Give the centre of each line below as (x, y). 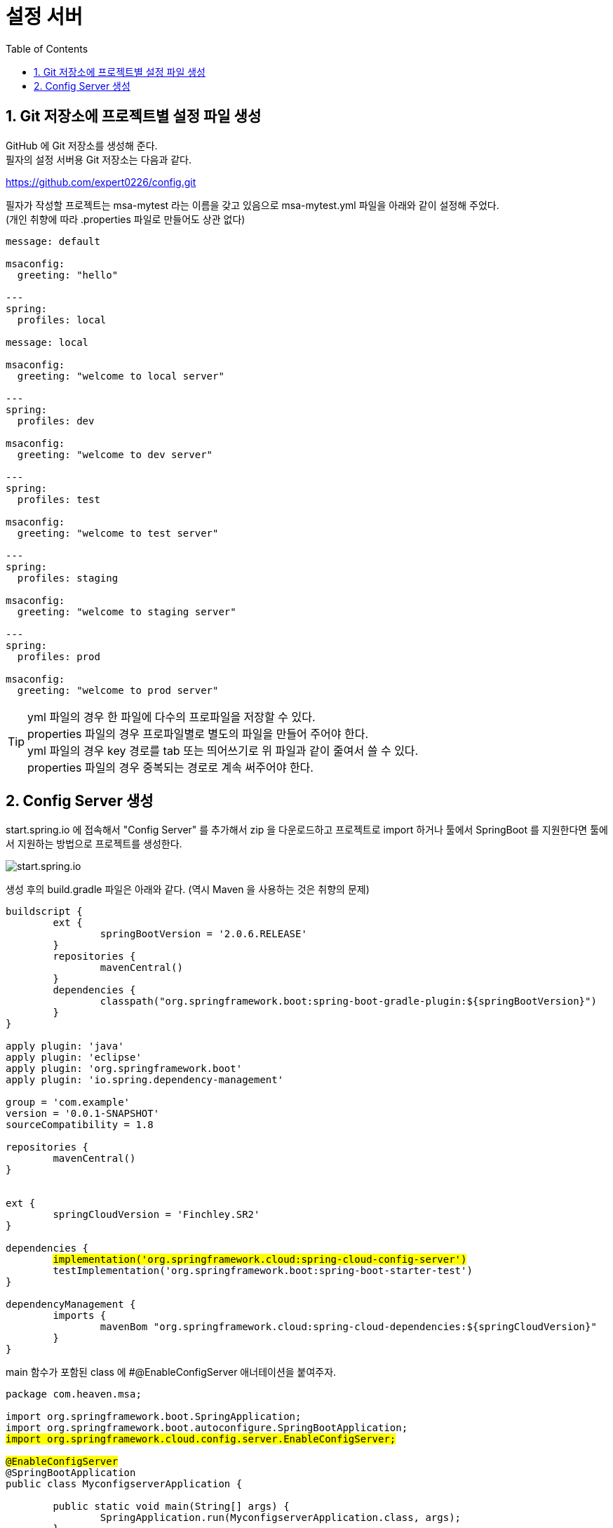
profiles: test (59, 499)
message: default (53, 241)
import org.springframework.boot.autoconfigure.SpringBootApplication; (207, 1428)
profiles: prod (59, 656)
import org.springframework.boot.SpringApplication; (154, 1417)
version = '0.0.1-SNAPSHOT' (83, 1114)
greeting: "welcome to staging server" (127, 611)
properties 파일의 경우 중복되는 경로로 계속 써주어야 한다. (170, 767)
